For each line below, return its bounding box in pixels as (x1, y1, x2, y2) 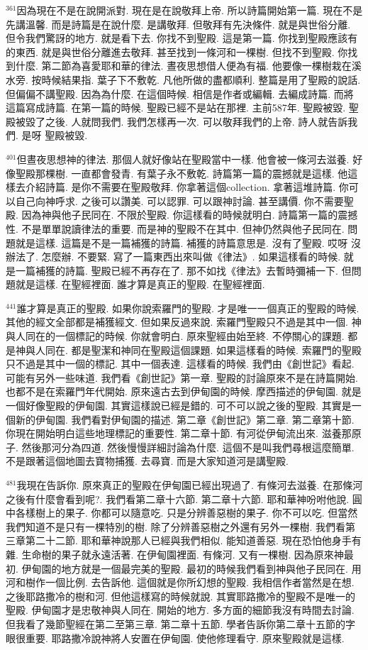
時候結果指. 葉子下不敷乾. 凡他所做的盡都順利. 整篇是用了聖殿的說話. (41, 72, 361, 87)
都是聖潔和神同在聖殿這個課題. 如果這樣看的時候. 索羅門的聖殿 (71, 342, 362, 357)
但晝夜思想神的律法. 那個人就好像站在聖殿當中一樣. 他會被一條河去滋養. (16, 151, 350, 166)
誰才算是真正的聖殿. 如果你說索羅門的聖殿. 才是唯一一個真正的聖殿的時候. (16, 300, 359, 315)
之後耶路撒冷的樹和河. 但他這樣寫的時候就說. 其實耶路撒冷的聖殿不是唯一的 (6, 588, 356, 603)
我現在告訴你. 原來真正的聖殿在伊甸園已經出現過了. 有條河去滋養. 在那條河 (16, 478, 363, 492)
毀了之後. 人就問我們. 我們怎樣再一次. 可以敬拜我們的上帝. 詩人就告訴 (25, 114, 348, 128)
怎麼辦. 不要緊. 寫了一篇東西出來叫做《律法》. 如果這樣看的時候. (41, 249, 341, 264)
